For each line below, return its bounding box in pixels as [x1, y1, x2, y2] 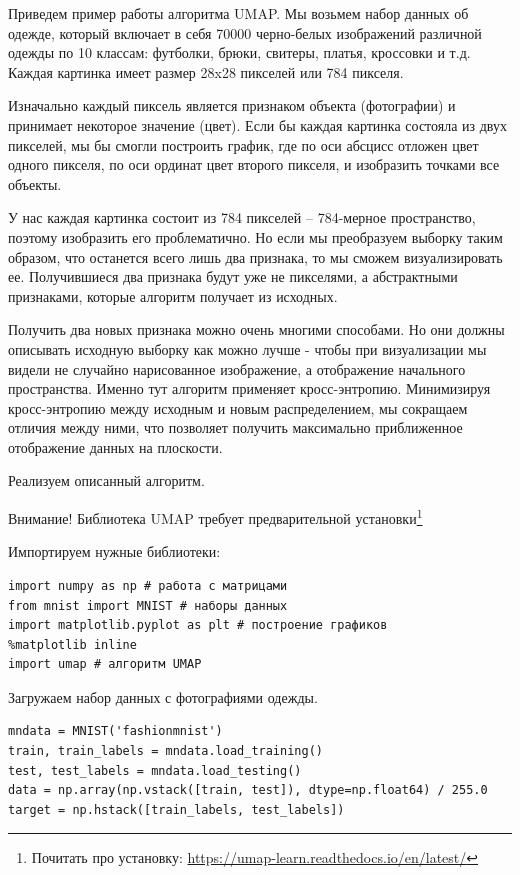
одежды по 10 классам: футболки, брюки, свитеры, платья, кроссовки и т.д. [8, 42, 471, 63]
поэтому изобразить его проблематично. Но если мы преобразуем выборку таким [8, 226, 503, 247]
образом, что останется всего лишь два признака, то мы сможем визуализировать [8, 246, 503, 267]
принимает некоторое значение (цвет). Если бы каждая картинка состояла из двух [8, 114, 508, 135]
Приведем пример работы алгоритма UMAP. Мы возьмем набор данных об [8, 3, 469, 23]
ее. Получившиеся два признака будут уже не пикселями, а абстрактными [8, 266, 458, 287]
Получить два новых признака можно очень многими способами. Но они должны [8, 319, 505, 340]
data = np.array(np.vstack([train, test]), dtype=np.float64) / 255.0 [8, 783, 488, 798]
